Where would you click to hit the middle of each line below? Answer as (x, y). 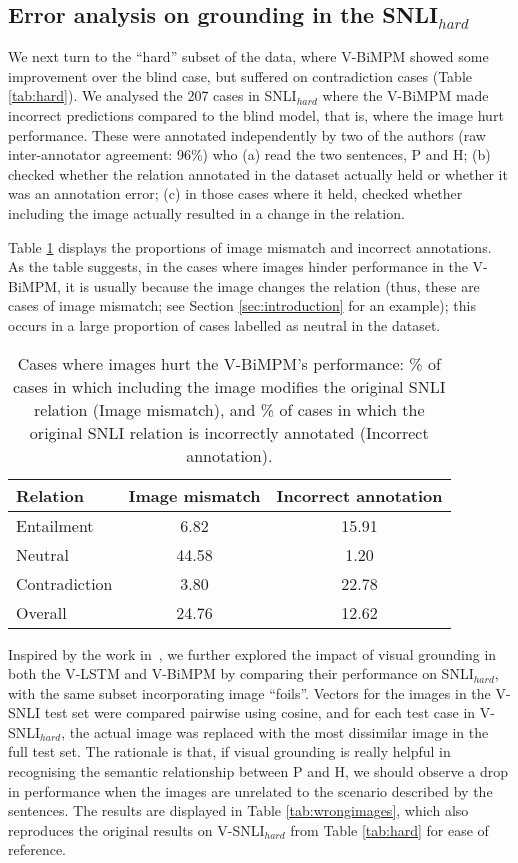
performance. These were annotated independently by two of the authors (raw (247, 134)
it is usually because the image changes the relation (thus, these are (272, 285)
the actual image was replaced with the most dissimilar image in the (279, 731)
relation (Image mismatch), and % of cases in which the (229, 409)
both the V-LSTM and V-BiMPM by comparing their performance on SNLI (241, 673)
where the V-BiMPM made (405, 95)
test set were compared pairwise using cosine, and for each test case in (260, 712)
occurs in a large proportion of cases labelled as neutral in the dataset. (224, 324)
